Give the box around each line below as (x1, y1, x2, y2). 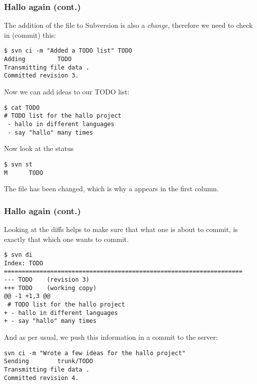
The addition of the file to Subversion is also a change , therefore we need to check (4, 20, 253, 30)
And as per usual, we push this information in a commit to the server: (4, 332, 218, 342)
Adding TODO (4, 56, 72, 63)
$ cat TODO (4, 104, 40, 111)
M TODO (4, 169, 43, 176)
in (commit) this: (4, 29, 56, 40)
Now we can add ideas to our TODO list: (4, 86, 130, 97)
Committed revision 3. (4, 72, 79, 79)
